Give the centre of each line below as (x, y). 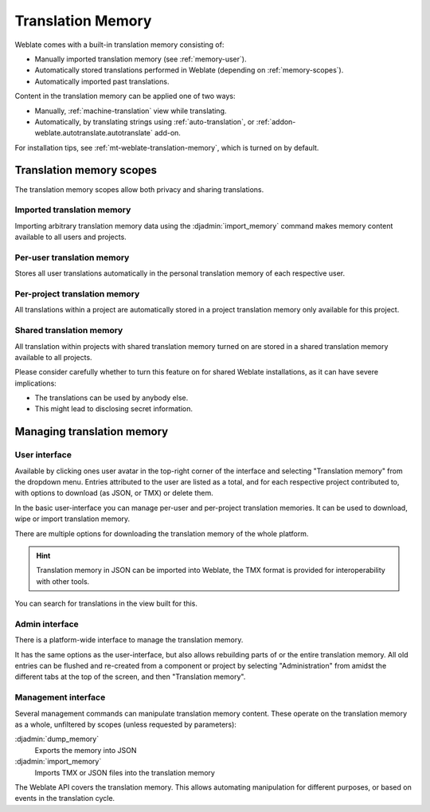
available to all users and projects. (70, 237)
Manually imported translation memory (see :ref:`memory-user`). (141, 59)
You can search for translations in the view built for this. (106, 604)
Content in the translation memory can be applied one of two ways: (125, 96)
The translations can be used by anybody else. (111, 398)
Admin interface (47, 624)
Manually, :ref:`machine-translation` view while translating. (131, 111)
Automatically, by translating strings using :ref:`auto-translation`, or (145, 122)
